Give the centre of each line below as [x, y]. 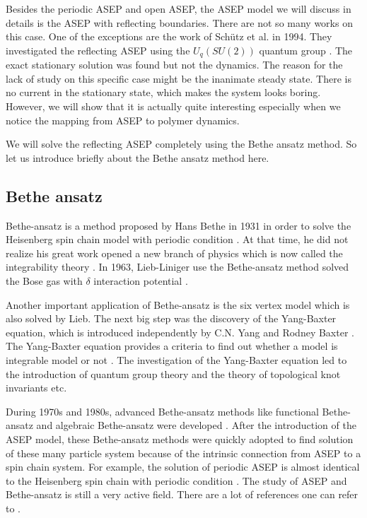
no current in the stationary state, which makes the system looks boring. [163, 92]
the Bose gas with [44, 280]
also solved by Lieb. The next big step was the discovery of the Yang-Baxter [171, 318]
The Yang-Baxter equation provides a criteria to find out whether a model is [172, 346]
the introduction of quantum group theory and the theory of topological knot [173, 373]
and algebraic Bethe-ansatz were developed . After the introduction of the [196, 425]
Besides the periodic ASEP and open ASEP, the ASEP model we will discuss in [179, 8]
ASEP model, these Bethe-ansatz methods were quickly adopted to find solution [180, 438]
